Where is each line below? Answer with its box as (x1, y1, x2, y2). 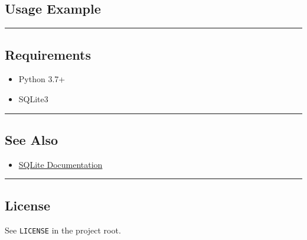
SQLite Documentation (18, 158, 103, 170)
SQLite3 (18, 93, 48, 105)
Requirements (5, 45, 91, 63)
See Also (5, 130, 58, 148)
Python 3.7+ (18, 73, 66, 85)
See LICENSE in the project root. (5, 223, 121, 236)
